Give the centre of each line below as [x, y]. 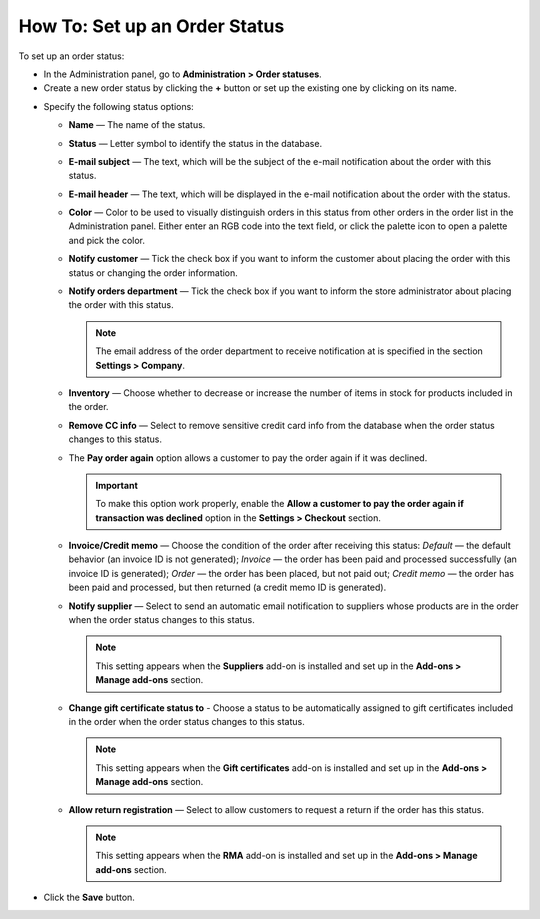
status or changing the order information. [153, 272]
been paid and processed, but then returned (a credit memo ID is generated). [227, 587]
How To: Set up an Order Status [151, 26]
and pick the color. [106, 240]
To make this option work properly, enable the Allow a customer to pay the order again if [279, 504]
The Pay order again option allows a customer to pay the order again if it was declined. [248, 457]
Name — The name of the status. [137, 125]
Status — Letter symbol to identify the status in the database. [195, 143]
